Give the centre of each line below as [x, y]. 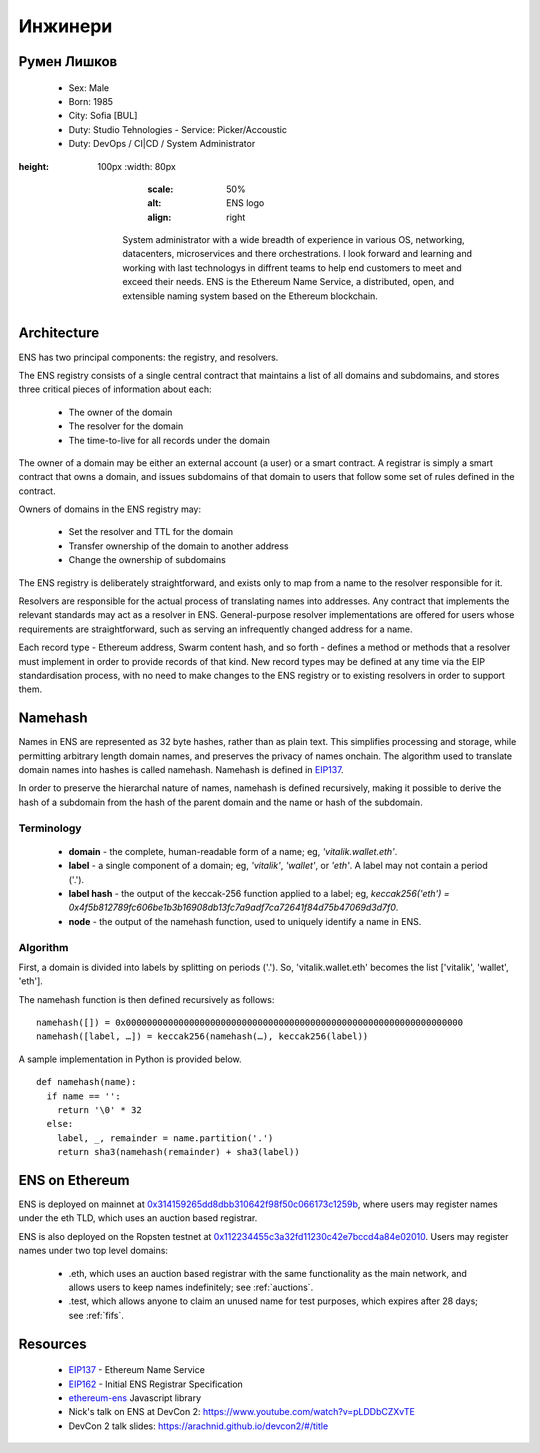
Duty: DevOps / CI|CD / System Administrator [162, 144]
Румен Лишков [68, 61]
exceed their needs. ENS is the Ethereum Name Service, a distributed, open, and [288, 282]
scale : [160, 189]
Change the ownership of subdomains [147, 560]
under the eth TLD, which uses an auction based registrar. [138, 1218]
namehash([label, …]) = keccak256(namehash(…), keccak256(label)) [202, 1036]
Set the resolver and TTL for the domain [151, 532]
